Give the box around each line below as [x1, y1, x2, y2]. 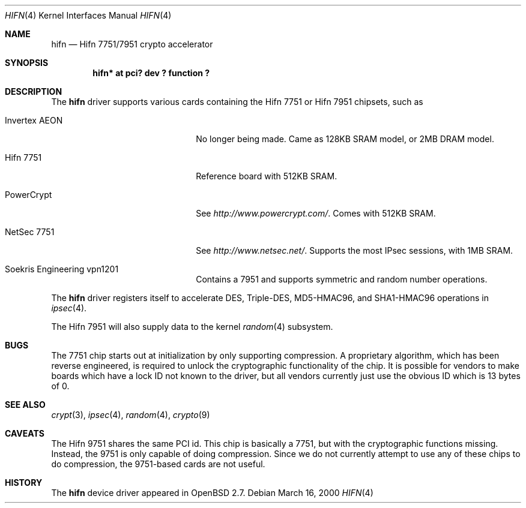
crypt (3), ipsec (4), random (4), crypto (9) [51, 410, 210, 420]
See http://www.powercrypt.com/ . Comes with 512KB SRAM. [196, 208, 436, 218]
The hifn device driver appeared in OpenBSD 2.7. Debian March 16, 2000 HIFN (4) [51, 488, 373, 498]
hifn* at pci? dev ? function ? [92, 68, 210, 78]
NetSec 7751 [5, 227, 55, 237]
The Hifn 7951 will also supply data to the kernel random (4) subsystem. [51, 321, 333, 332]
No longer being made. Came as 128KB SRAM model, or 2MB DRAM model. [196, 134, 494, 144]
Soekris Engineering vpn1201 [5, 264, 119, 274]
